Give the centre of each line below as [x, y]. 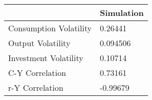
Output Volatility [39, 43]
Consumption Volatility [50, 28]
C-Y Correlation [37, 73]
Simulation [122, 13]
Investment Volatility [46, 58]
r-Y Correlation [36, 87]
